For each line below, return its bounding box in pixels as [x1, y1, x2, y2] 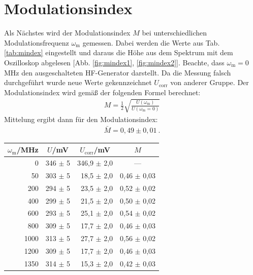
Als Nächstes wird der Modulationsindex [4, 27, 131, 38]
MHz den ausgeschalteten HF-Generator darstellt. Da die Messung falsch [4, 67, 231, 77]
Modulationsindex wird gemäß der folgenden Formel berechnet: [4, 87, 201, 97]
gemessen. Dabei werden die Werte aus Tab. [82, 37, 220, 48]
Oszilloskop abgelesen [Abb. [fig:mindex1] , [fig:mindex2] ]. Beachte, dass [4, 57, 225, 67]
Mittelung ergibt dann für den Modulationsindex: [4, 113, 158, 124]
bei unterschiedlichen [142, 27, 207, 38]
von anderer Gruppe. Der [170, 77, 249, 88]
